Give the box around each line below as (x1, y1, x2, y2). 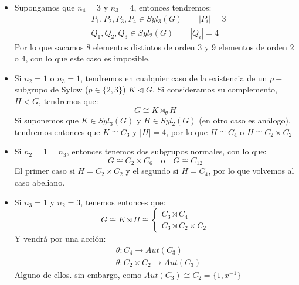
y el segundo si (125, 164, 179, 177)
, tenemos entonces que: (80, 195, 166, 208)
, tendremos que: (39, 95, 98, 107)
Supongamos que (14, 1, 75, 13)
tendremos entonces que (14, 125, 100, 138)
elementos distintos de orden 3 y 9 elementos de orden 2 (93, 40, 294, 53)
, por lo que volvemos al (208, 164, 294, 177)
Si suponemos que (14, 114, 79, 126)
